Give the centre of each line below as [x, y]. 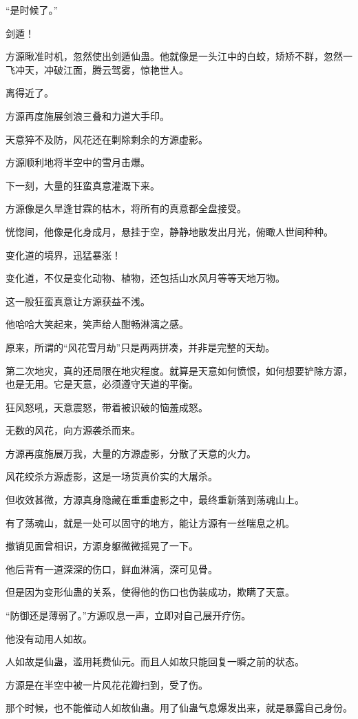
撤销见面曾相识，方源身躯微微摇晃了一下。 [102, 546]
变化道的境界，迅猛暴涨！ [63, 254]
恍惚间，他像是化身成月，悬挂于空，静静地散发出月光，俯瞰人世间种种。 [169, 231]
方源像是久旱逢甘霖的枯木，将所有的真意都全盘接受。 [126, 208]
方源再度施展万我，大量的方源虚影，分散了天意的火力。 [131, 453]
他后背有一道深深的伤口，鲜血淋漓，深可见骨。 [112, 569]
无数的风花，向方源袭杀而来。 [73, 430]
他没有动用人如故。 [49, 638]
